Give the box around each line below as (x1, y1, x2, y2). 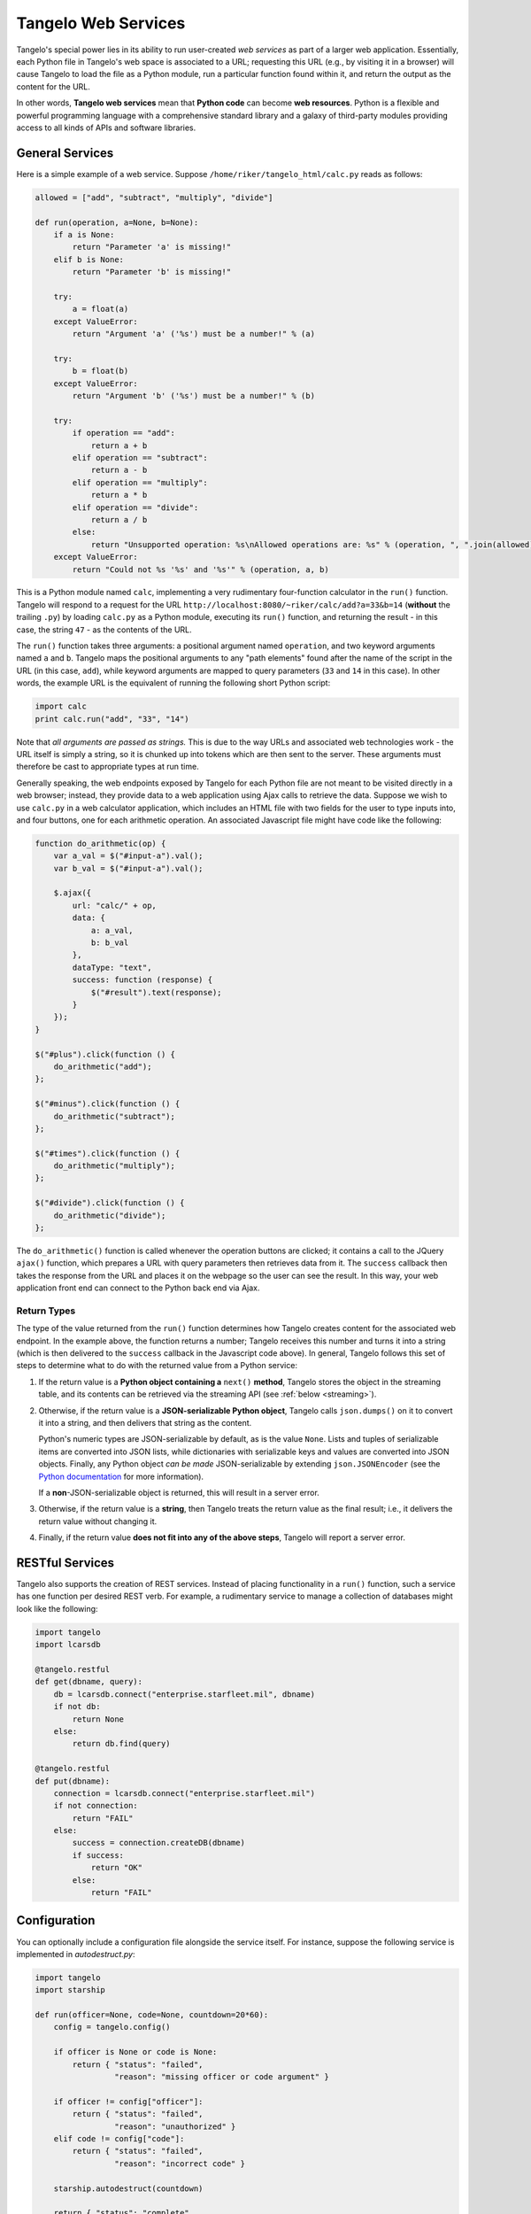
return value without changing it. (38, 1515, 158, 1527)
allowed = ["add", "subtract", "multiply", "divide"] (35, 192, 273, 203)
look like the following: (16, 1603, 98, 1614)
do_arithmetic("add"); (53, 1061, 152, 1072)
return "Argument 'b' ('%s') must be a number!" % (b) (72, 391, 316, 401)
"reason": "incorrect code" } (113, 2158, 245, 2169)
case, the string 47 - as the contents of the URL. (16, 624, 192, 635)
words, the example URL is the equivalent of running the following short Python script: (16, 677, 331, 688)
